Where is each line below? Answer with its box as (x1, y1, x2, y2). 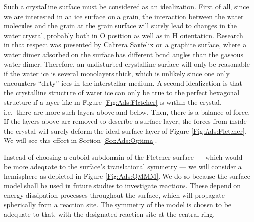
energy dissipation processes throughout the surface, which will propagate (4, 190, 225, 200)
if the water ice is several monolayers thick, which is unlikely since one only (4, 68, 230, 79)
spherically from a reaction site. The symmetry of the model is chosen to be (4, 199, 231, 209)
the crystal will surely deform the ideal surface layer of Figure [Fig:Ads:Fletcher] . (4, 125, 247, 136)
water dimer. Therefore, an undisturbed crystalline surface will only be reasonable (4, 59, 250, 69)
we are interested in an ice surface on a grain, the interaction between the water (4, 11, 244, 21)
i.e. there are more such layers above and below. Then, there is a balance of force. (4, 106, 250, 117)
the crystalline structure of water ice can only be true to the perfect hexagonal (4, 87, 240, 98)
